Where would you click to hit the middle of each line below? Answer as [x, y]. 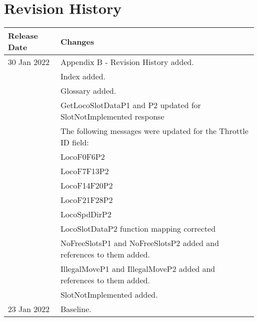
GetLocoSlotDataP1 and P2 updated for [130, 105]
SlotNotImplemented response [112, 117]
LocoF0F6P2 [83, 157]
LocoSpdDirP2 [86, 214]
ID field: [75, 142]
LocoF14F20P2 [87, 186]
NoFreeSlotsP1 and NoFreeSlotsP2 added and [140, 243]
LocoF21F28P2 [87, 200]
